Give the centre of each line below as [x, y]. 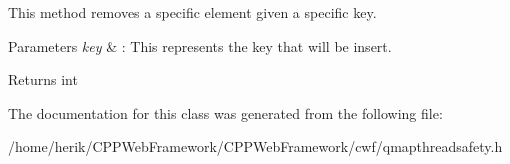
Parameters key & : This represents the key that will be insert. [200, 45]
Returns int [43, 79]
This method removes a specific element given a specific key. [192, 12]
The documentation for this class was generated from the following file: [225, 112]
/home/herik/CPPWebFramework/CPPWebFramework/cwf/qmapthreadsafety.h [255, 146]
